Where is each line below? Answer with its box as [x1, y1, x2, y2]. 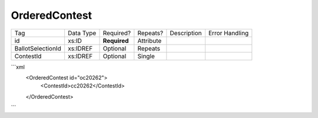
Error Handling [208, 29, 249, 37]
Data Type [68, 29, 97, 37]
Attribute [137, 36, 162, 45]
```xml [11, 63, 25, 70]
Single [137, 52, 155, 60]
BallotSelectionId [14, 44, 61, 52]
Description [170, 29, 203, 37]
